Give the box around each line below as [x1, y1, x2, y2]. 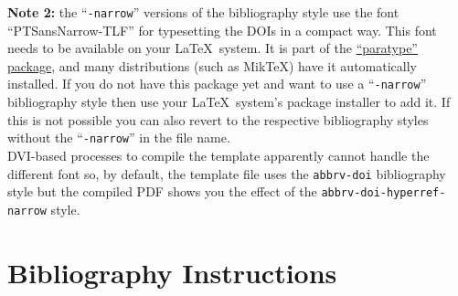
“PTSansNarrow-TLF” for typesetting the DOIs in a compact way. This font [7, 20, 437, 39]
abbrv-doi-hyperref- [321, 186, 446, 200]
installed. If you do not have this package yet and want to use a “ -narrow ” [7, 74, 427, 93]
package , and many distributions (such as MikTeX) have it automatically [7, 56, 417, 75]
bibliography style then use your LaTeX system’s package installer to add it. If [7, 92, 451, 111]
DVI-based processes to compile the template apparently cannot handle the [7, 145, 430, 164]
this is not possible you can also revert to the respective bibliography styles [7, 110, 429, 129]
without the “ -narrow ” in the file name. [7, 128, 230, 147]
